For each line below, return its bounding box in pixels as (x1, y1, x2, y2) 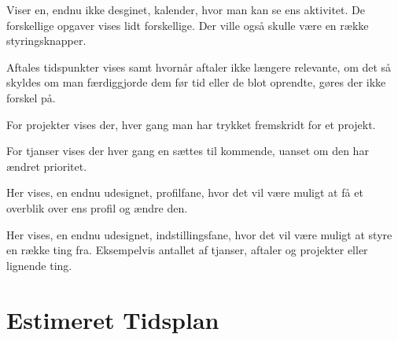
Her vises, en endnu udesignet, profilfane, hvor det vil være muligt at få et (6, 184, 363, 201)
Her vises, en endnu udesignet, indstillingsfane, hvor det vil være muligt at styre (6, 226, 392, 242)
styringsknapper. (6, 32, 87, 49)
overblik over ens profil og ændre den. (6, 199, 188, 216)
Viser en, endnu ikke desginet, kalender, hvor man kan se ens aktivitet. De (6, 2, 365, 17)
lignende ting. (6, 257, 72, 273)
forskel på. (6, 89, 56, 105)
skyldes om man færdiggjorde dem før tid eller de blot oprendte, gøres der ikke (6, 74, 386, 91)
